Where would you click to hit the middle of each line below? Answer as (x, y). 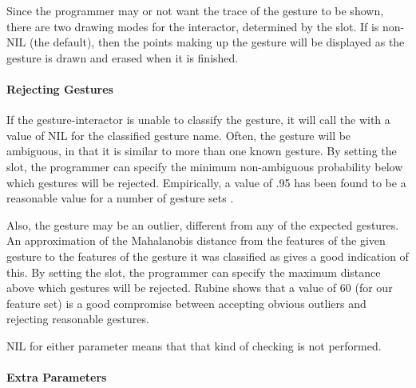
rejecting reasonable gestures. (78, 319)
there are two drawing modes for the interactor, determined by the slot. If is (193, 26)
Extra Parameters (57, 377)
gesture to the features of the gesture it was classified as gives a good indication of (208, 256)
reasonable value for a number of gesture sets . (120, 198)
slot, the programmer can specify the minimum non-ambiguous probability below (205, 166)
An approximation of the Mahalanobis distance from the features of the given (196, 240)
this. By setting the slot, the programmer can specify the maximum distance (194, 272)
